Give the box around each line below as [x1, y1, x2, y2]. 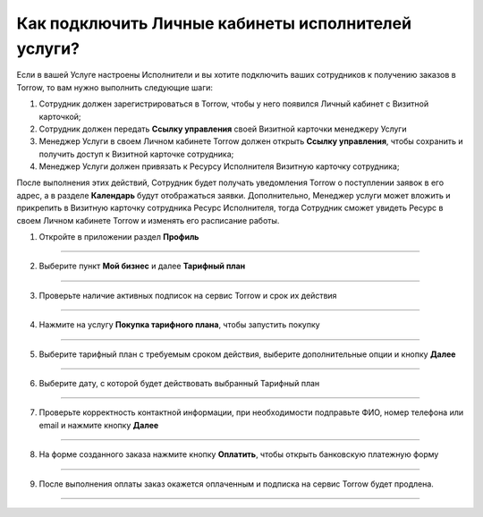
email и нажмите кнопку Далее [38, 420, 159, 430]
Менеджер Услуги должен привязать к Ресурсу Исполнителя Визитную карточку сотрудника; [38, 161, 400, 172]
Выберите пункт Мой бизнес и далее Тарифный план [38, 260, 246, 272]
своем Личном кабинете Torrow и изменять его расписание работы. [16, 215, 280, 225]
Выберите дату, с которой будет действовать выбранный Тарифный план [38, 377, 320, 388]
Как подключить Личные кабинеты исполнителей [16, 13, 411, 33]
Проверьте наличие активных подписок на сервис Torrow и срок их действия [38, 290, 337, 301]
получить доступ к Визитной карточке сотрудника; [38, 148, 234, 159]
